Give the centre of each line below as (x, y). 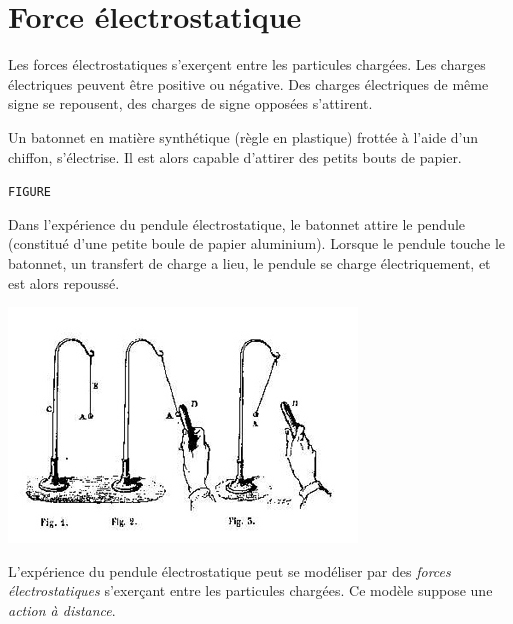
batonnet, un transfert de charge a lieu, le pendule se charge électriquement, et (249, 262)
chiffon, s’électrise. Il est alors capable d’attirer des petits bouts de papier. (235, 156)
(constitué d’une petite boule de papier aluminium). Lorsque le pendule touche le (257, 243)
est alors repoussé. (64, 282)
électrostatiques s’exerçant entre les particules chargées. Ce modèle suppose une (250, 590)
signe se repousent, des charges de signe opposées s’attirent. (190, 103)
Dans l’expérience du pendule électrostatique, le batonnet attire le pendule (237, 223)
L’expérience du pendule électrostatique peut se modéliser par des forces (229, 570)
